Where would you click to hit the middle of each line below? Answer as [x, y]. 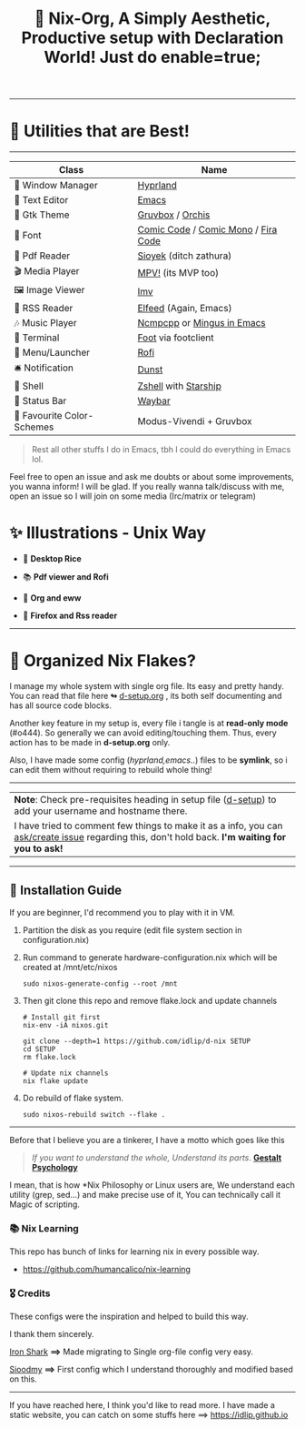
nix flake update [55, 1081]
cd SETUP [39, 1049]
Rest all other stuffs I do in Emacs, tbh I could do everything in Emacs [161, 450]
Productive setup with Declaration [152, 38]
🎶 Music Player [45, 323]
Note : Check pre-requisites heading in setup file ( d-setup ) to [145, 800]
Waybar [154, 401]
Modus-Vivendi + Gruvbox [195, 421]
